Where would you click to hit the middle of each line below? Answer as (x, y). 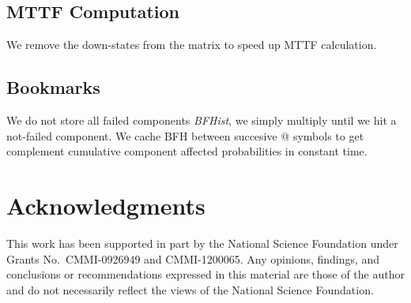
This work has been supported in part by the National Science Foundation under (202, 243)
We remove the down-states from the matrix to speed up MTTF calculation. (192, 45)
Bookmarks (53, 87)
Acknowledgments (106, 205)
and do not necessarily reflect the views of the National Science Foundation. (190, 289)
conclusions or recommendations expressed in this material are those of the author (205, 274)
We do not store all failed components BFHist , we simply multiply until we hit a (202, 120)
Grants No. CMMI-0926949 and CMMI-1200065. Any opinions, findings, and (193, 258)
